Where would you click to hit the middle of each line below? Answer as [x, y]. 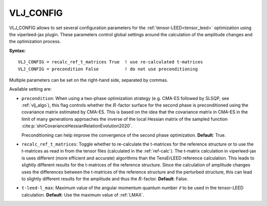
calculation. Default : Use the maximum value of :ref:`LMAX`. [83, 195]
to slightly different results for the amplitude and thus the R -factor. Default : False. [105, 179]
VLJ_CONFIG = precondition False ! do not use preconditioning [108, 69]
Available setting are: [30, 89]
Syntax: [17, 51]
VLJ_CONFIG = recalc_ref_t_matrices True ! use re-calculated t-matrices [111, 62]
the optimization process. [35, 42]
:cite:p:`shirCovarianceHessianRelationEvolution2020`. [77, 126]
